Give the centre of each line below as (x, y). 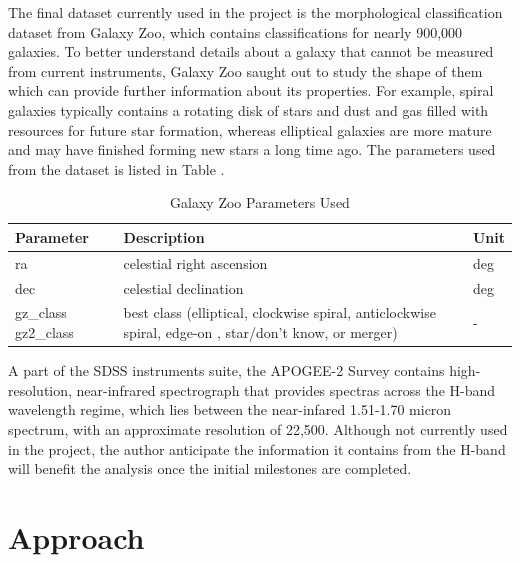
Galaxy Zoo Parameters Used (260, 202)
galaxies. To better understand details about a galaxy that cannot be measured (251, 51)
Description (164, 236)
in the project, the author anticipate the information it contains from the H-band (257, 448)
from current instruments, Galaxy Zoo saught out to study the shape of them (245, 70)
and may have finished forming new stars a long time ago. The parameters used (252, 149)
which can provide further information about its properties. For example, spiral (251, 90)
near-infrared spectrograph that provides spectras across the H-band (286, 389)
